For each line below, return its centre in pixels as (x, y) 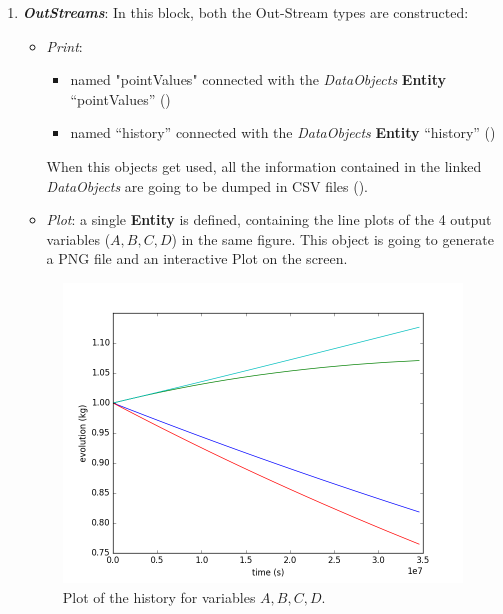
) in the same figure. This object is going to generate (332, 238)
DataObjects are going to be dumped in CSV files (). (207, 185)
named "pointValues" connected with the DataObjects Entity (258, 79)
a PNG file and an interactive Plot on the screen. (197, 258)
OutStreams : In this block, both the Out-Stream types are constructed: (245, 12)
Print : (64, 45)
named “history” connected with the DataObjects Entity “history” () (283, 132)
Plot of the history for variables (159, 596)
